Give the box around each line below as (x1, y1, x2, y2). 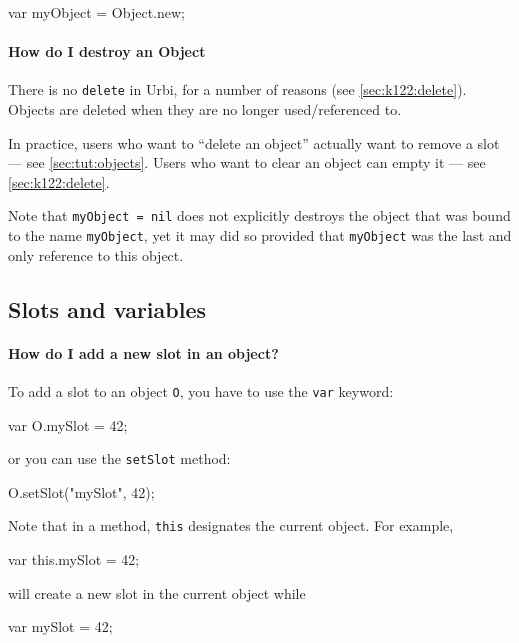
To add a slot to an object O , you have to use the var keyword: (8, 380, 394, 401)
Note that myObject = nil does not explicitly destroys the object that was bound (8, 205, 511, 226)
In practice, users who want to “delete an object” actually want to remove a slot (8, 132, 500, 153)
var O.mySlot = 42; (8, 414, 128, 435)
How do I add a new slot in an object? (8, 342, 279, 363)
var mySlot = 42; (8, 616, 113, 637)
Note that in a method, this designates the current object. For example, (8, 515, 454, 536)
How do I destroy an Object (8, 41, 206, 62)
